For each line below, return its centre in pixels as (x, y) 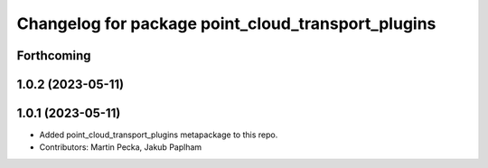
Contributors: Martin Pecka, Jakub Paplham (121, 147)
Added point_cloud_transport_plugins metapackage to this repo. (159, 135)
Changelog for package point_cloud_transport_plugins (226, 23)
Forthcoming (54, 56)
